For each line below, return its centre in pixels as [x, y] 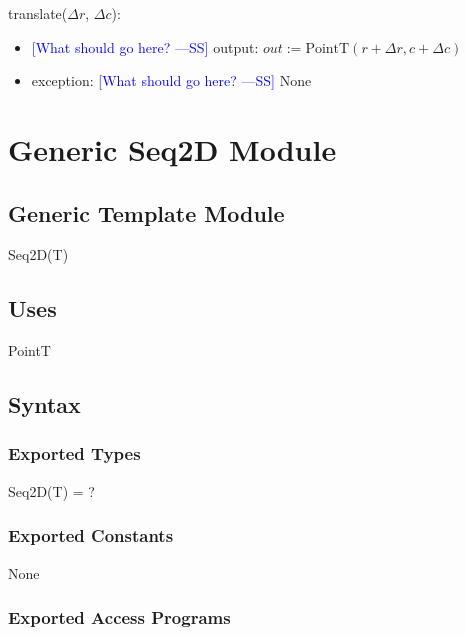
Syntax [44, 404]
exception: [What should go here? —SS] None [171, 80]
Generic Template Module [146, 212]
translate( [38, 13]
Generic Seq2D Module [172, 148]
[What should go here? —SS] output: [145, 46]
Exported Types [74, 453]
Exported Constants [91, 535]
